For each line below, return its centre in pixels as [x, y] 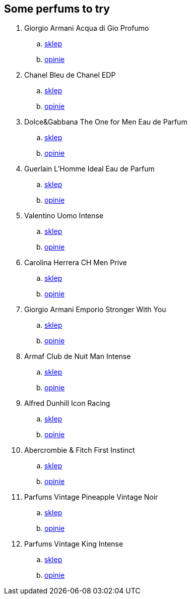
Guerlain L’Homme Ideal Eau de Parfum [89, 169]
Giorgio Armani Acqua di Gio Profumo [87, 28]
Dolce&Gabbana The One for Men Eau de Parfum [106, 122]
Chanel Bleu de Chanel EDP [70, 75]
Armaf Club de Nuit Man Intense [78, 356]
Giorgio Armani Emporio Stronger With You [95, 310]
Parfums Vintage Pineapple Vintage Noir [91, 497]
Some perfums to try [57, 9]
